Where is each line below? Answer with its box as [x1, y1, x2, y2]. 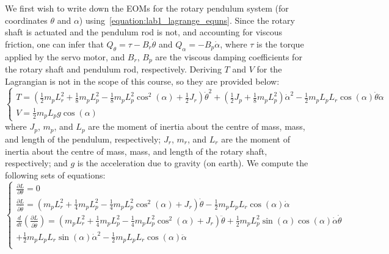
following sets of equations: [5, 168, 106, 181]
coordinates [5, 13, 48, 26]
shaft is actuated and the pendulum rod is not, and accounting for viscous [5, 26, 282, 38]
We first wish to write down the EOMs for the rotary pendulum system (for [5, 2, 289, 14]
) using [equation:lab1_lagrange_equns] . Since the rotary [79, 13, 295, 26]
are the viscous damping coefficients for [155, 50, 302, 63]
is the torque [256, 37, 304, 50]
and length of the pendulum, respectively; [5, 132, 161, 145]
